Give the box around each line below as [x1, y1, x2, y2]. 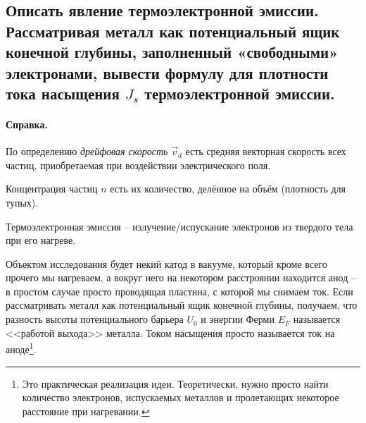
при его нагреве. [6, 233, 76, 247]
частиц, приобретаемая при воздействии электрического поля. [6, 157, 271, 172]
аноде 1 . [6, 340, 37, 356]
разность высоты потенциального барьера [6, 312, 184, 326]
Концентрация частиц [6, 181, 98, 196]
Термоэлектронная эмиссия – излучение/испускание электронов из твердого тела [6, 219, 353, 233]
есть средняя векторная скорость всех [185, 144, 346, 159]
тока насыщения [6, 82, 120, 104]
